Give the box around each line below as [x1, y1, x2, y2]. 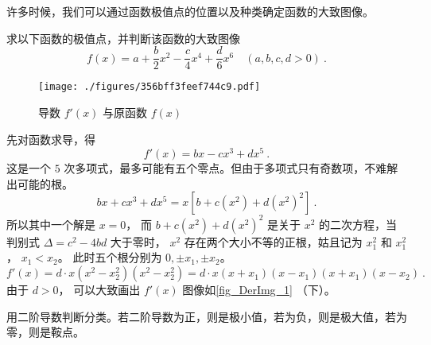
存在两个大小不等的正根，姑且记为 [184, 233, 363, 250]
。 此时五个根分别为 [57, 249, 162, 266]
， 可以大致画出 [58, 281, 141, 298]
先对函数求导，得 [6, 130, 95, 147]
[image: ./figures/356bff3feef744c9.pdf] [38, 81, 261, 93]
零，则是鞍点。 [6, 324, 84, 340]
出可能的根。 [6, 175, 73, 192]
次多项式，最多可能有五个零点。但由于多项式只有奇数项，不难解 [64, 160, 398, 176]
